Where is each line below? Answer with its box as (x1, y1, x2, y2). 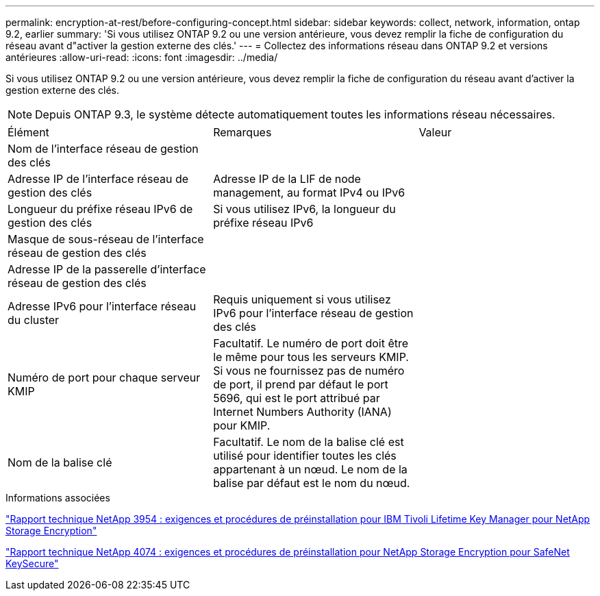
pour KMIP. (213, 419, 271, 432)
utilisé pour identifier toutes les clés (213, 449, 397, 462)
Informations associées (5, 492, 110, 504)
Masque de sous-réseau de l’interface (8, 232, 204, 246)
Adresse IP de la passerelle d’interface (8, 262, 206, 276)
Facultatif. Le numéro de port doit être (213, 336, 409, 350)
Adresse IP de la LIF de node (213, 172, 361, 186)
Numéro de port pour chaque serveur (8, 371, 201, 384)
